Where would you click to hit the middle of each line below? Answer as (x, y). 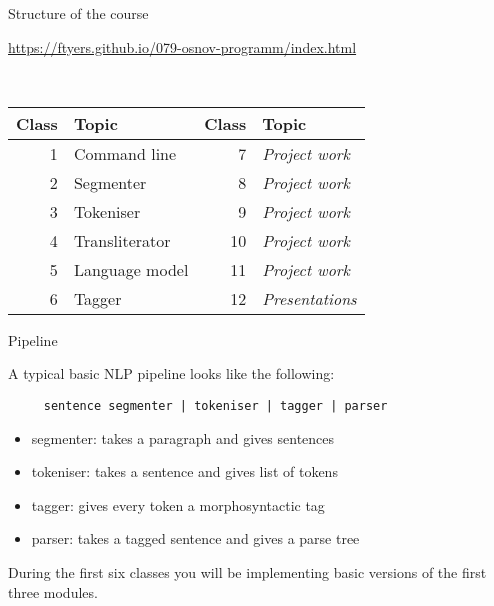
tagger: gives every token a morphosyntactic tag (178, 504)
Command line (125, 153)
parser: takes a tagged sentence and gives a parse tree (195, 538)
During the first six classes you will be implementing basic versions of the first (247, 572)
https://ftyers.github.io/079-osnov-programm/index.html (182, 46)
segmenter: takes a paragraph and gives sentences (183, 437)
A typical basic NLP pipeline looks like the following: (171, 373)
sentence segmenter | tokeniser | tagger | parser (215, 405)
